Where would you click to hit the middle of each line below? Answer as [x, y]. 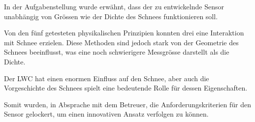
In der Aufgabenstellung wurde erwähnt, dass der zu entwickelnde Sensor [114, 6]
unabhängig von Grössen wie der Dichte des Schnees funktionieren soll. [111, 16]
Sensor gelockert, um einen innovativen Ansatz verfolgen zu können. [106, 114]
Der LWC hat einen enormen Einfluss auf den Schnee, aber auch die [107, 78]
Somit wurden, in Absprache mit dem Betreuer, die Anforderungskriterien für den [128, 104]
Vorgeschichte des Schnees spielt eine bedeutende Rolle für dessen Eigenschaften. [126, 88]
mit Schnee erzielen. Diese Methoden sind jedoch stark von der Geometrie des [121, 42]
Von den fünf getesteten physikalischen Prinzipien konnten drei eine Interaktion [124, 33]
